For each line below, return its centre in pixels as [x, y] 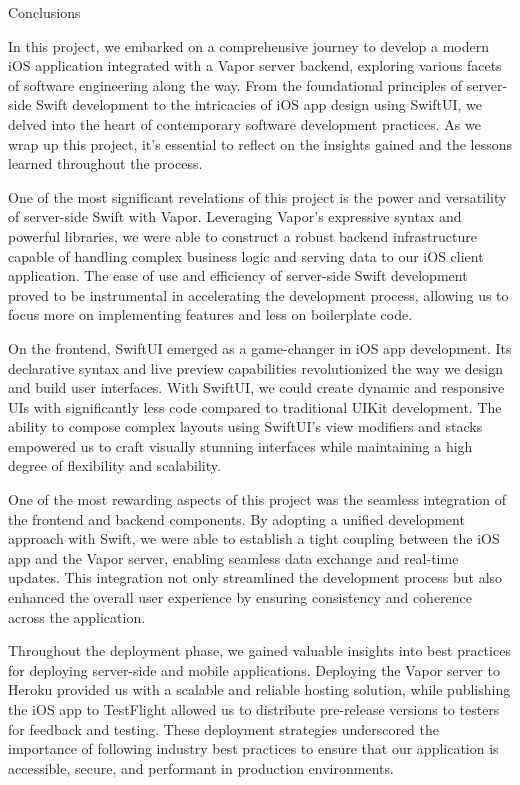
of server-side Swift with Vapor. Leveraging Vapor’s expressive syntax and [235, 216]
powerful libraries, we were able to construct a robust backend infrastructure [242, 235]
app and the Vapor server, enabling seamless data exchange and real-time [233, 557]
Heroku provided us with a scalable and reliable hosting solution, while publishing [259, 689]
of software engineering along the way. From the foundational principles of [235, 84]
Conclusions [44, 12]
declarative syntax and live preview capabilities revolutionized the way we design [255, 367]
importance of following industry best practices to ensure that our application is [253, 748]
